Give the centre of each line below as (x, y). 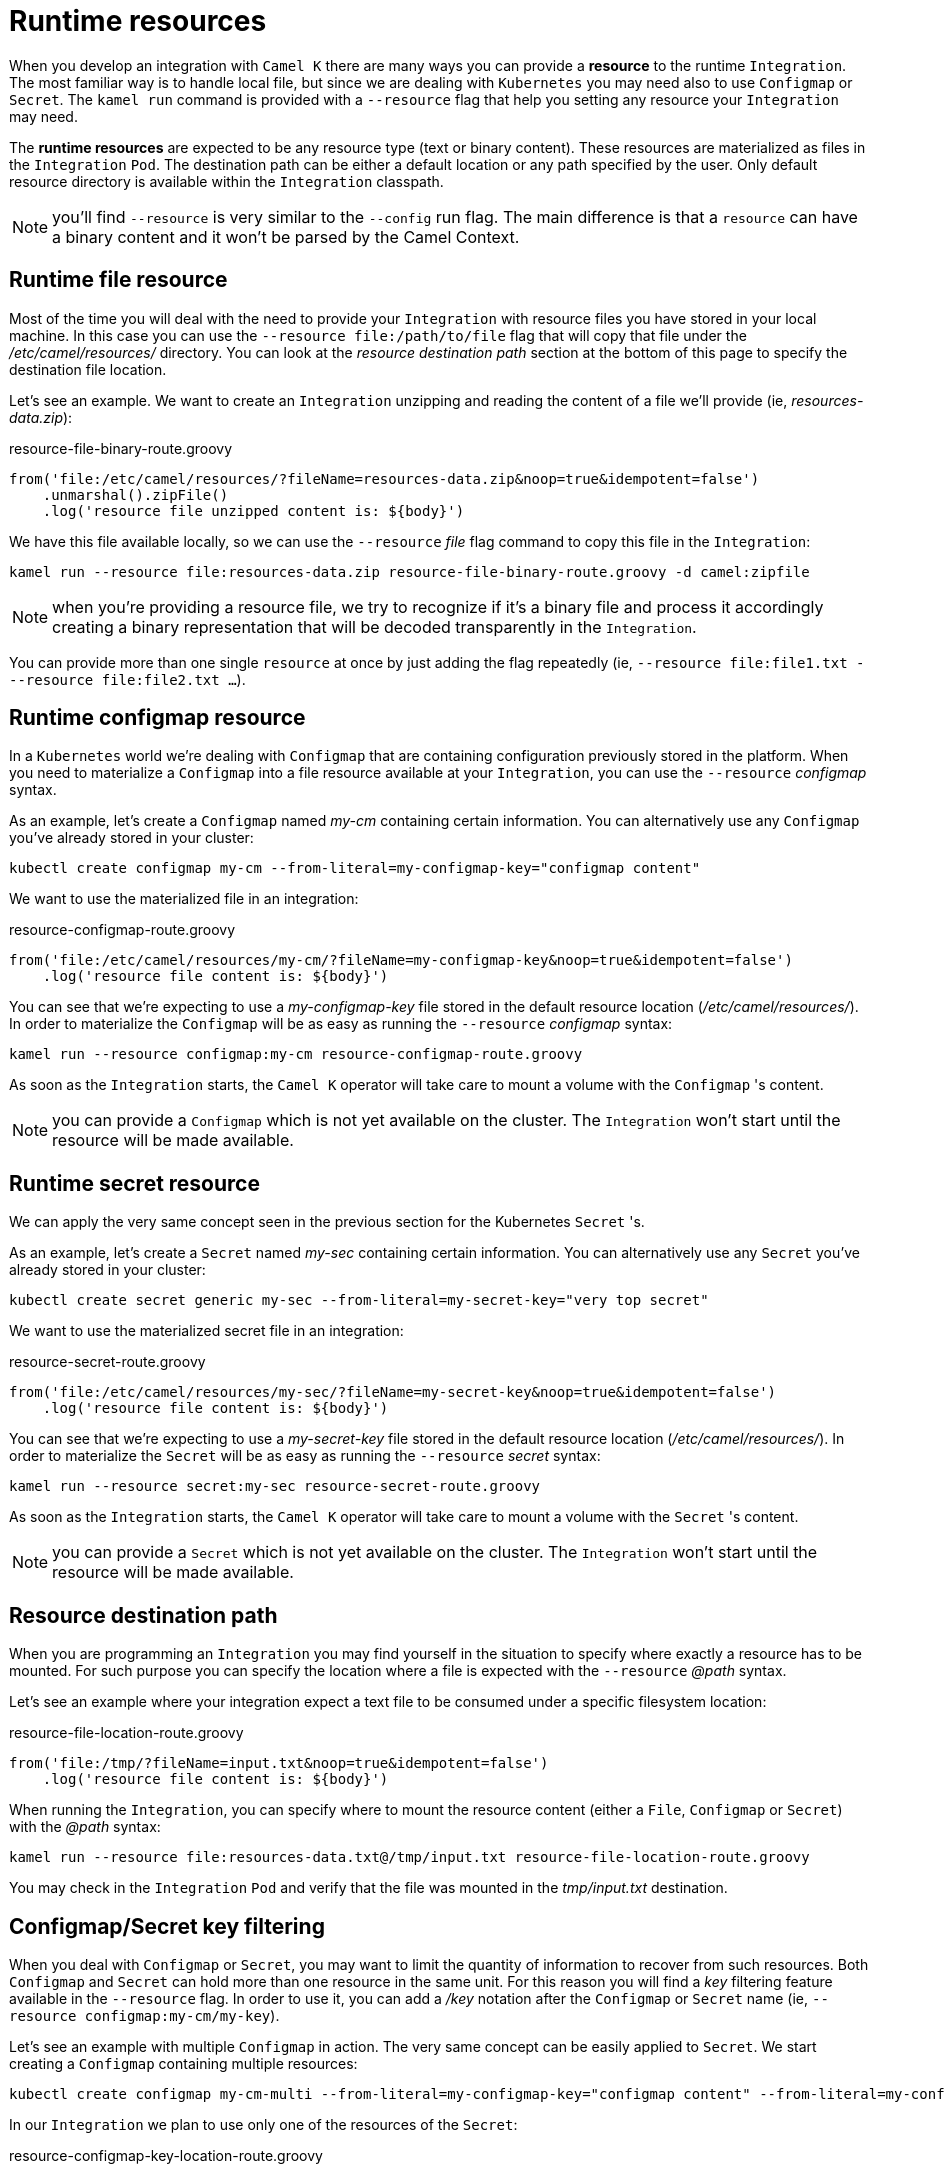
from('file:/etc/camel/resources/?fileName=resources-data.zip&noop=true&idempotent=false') (384, 478)
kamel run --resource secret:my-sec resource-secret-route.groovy (275, 1486)
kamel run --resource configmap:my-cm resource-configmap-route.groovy (296, 1054)
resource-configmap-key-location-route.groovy (166, 2155)
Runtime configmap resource (157, 718)
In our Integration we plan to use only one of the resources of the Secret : (263, 2124)
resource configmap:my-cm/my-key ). (144, 2015)
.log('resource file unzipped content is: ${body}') (253, 510)
